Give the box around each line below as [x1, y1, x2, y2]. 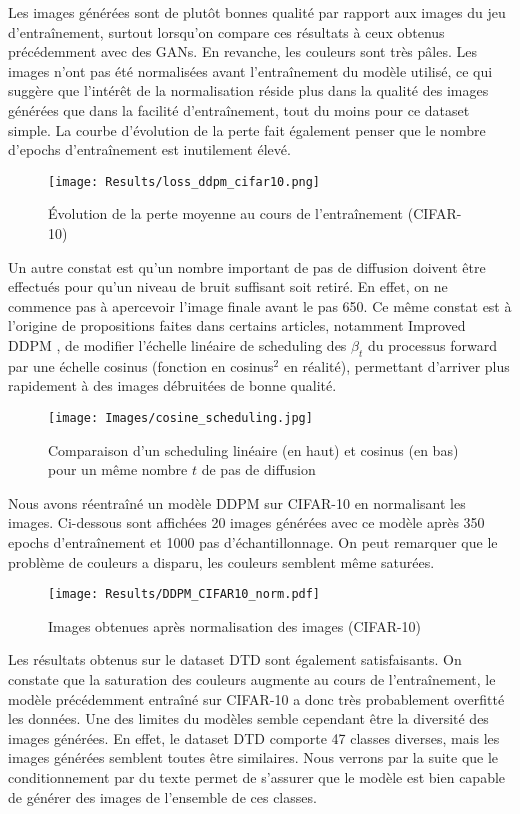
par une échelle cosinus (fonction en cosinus [8, 355, 274, 376]
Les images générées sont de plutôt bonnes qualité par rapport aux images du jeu [8, 2, 506, 22]
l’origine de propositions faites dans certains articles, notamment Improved [8, 315, 466, 336]
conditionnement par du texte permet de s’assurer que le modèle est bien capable [8, 766, 506, 787]
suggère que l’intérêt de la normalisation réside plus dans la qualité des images [8, 80, 489, 101]
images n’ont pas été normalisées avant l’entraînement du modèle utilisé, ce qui [8, 60, 493, 81]
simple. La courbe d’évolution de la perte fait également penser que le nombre [8, 119, 486, 140]
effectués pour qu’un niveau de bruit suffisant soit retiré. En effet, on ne [8, 276, 448, 297]
